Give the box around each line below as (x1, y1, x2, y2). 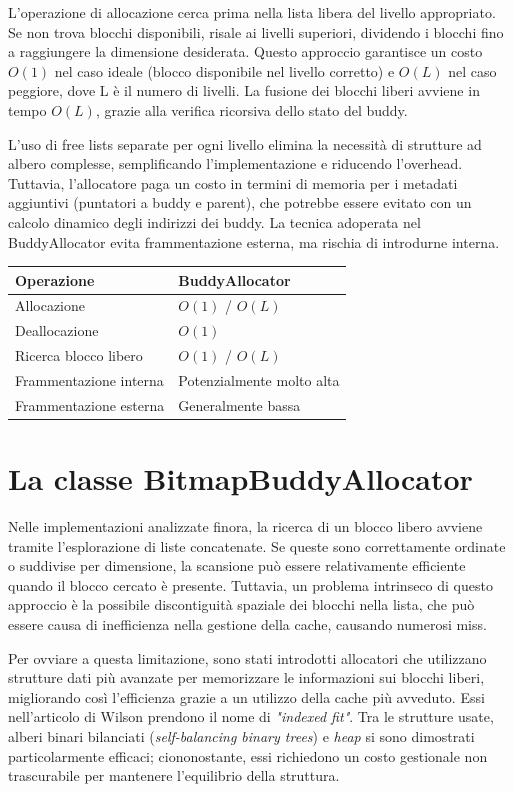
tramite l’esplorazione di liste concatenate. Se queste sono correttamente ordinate (8, 535, 506, 556)
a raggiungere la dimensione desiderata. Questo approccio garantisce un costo (8, 41, 483, 62)
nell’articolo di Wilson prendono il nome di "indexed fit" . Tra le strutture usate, (8, 706, 494, 727)
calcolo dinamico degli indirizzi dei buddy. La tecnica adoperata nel (8, 211, 421, 232)
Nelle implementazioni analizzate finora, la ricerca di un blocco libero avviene (8, 516, 483, 537)
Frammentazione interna (15, 370, 164, 390)
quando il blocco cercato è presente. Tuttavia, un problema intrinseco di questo (8, 574, 493, 595)
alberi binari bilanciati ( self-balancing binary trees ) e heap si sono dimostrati (8, 726, 475, 746)
